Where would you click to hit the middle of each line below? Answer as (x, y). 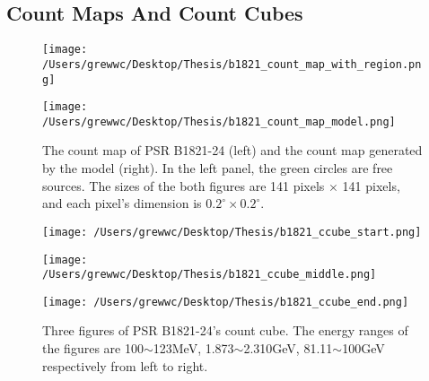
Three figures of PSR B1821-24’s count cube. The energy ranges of (225, 330)
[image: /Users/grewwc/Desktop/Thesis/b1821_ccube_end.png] (226, 302)
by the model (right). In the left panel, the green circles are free (218, 168)
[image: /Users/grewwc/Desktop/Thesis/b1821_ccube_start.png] (232, 232)
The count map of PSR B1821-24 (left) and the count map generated (232, 150)
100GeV (363, 348)
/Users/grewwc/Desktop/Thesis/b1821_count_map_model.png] (219, 121)
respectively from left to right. (125, 365)
